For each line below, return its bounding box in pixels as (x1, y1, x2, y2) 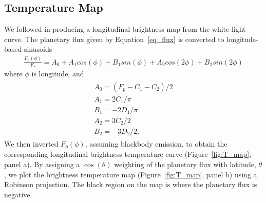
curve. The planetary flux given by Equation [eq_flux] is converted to (4, 33, 224, 44)
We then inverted (4, 138, 59, 149)
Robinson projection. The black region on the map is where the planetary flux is (4, 179, 257, 190)
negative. (4, 189, 32, 199)
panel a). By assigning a (4, 158, 80, 169)
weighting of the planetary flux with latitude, (114, 158, 256, 169)
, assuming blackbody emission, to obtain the (85, 138, 227, 149)
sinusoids (24, 44, 52, 54)
